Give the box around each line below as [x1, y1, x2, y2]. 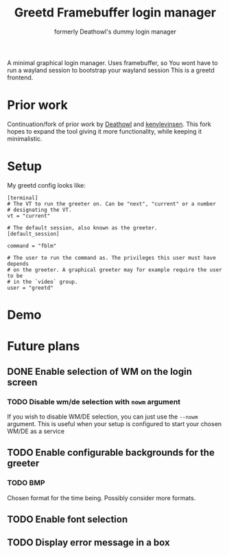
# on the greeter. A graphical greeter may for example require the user [7, 266, 223, 273]
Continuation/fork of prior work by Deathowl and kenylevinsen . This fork [7, 120, 211, 128]
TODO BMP [7, 478, 45, 488]
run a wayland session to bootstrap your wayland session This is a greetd [7, 66, 215, 74]
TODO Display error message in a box [7, 536, 170, 549]
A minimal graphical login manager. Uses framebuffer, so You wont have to [7, 58, 218, 66]
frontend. [7, 73, 34, 82]
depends [7, 260, 29, 267]
